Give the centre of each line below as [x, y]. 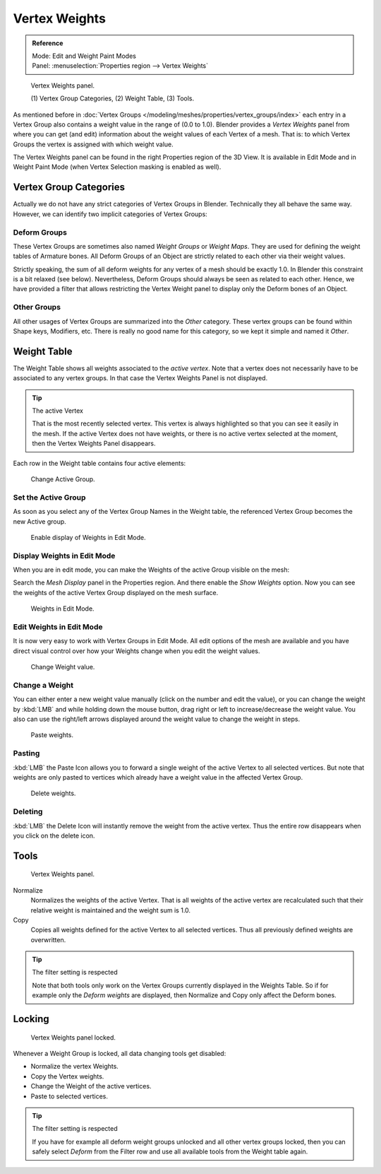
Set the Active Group [49, 497]
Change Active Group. [63, 479]
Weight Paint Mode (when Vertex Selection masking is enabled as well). [117, 167]
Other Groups [37, 307]
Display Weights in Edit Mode [64, 556]
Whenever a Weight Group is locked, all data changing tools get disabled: [120, 1054]
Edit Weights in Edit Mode [58, 627]
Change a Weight [43, 685]
